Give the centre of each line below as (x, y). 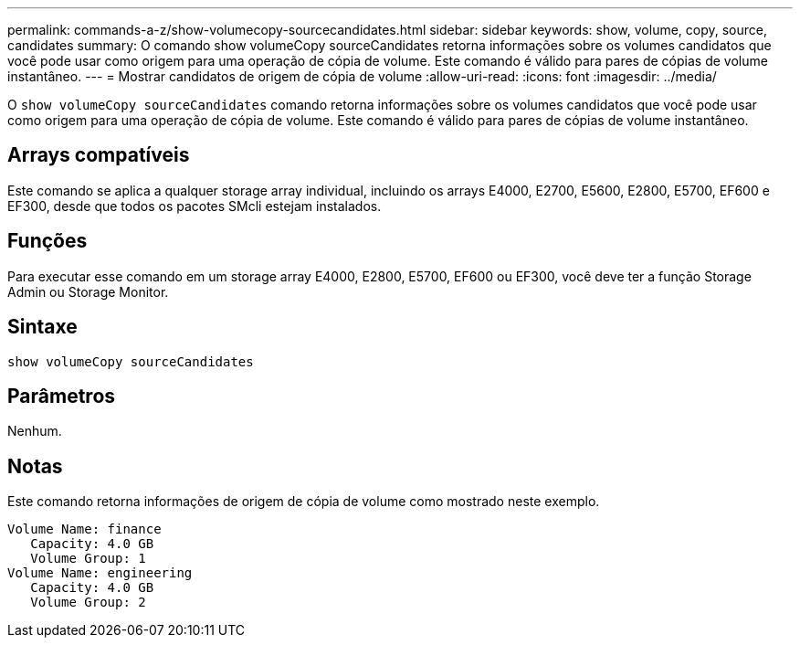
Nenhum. (35, 431)
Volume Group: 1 (88, 559)
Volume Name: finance (84, 529)
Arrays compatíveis (99, 155)
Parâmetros (62, 396)
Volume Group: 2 (88, 603)
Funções (47, 241)
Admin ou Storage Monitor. (88, 291)
